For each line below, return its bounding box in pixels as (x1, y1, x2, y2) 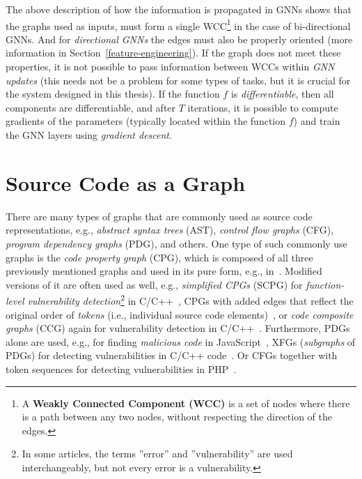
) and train (293, 114, 340, 128)
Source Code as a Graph (6, 168, 246, 197)
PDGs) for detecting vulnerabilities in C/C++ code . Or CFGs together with (6, 348, 338, 363)
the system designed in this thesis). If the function (6, 86, 220, 101)
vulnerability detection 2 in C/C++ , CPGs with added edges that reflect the (27, 291, 354, 307)
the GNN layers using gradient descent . (6, 128, 172, 142)
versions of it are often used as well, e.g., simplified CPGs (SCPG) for (6, 277, 303, 291)
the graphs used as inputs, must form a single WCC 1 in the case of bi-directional (6, 16, 351, 33)
